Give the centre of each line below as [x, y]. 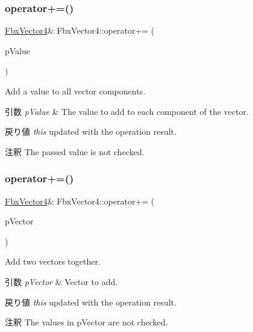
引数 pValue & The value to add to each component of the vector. [127, 111]
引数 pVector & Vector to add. [61, 281]
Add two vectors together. [53, 261]
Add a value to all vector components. [75, 91]
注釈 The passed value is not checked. [75, 151]
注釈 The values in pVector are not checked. [86, 322]
